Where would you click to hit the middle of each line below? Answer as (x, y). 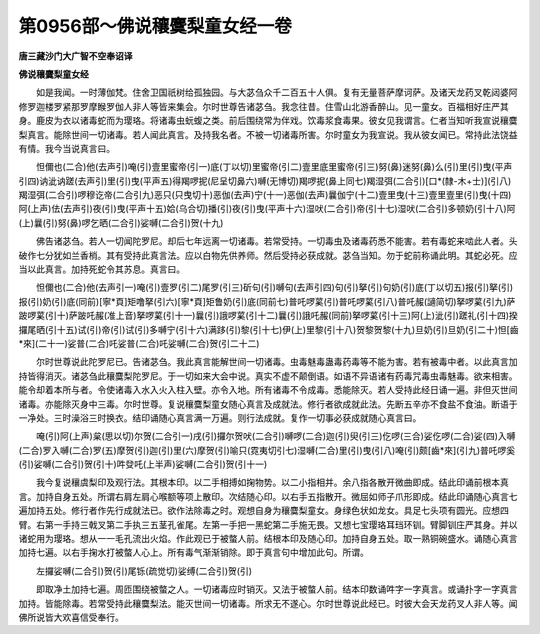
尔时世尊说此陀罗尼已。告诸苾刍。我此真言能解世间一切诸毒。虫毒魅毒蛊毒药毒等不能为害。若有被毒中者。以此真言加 (276, 362)
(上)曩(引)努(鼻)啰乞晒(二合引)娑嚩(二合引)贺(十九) (121, 222)
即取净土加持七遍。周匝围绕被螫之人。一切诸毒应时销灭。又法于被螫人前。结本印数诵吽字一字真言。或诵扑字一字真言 (276, 589)
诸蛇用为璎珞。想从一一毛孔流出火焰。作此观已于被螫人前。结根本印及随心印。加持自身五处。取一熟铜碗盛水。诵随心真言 (268, 539)
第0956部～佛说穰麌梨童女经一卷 (155, 26)
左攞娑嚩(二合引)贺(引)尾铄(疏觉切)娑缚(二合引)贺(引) (144, 571)
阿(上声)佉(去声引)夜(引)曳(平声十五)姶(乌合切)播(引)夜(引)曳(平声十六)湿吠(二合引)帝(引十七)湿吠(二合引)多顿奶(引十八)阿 (267, 209)
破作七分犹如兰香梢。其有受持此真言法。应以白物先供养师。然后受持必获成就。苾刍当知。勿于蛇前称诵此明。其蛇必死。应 (268, 255)
